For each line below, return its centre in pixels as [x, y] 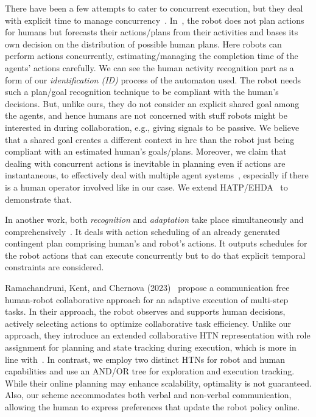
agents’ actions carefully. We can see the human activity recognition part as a [149, 67]
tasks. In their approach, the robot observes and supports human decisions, [145, 311]
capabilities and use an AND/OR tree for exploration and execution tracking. [150, 371]
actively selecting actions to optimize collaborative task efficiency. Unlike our [148, 323]
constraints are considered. [54, 267]
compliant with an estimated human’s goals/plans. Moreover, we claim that [146, 151]
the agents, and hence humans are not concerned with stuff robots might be [146, 115]
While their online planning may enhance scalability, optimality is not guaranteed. [158, 383]
